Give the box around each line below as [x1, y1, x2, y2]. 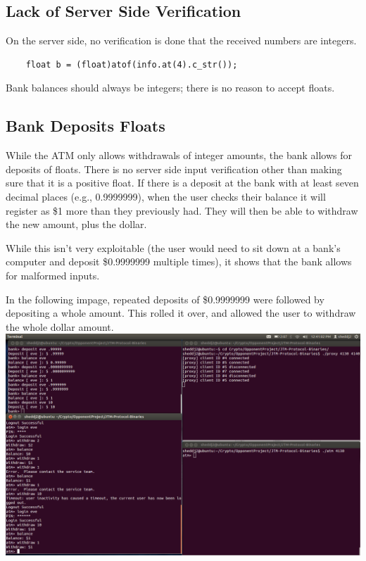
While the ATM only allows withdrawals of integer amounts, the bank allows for [6, 148, 352, 163]
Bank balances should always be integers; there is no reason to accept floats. [6, 80, 335, 95]
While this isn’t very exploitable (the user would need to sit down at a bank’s [6, 240, 341, 255]
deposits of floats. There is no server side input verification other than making [6, 161, 342, 176]
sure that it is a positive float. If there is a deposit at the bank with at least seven [6, 175, 359, 190]
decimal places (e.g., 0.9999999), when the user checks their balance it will [6, 189, 326, 203]
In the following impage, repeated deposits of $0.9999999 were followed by [6, 291, 324, 306]
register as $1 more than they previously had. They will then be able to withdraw [6, 203, 358, 218]
